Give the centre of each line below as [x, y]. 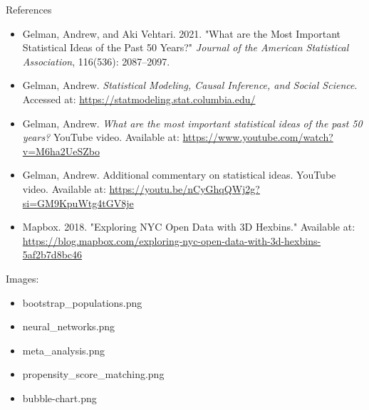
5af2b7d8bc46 [52, 254]
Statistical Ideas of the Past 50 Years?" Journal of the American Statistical [186, 47]
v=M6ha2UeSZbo [61, 151]
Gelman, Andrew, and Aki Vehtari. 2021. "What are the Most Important [182, 33]
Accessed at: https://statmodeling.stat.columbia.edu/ [139, 99]
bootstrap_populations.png [82, 302]
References [29, 9]
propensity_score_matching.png [93, 374]
